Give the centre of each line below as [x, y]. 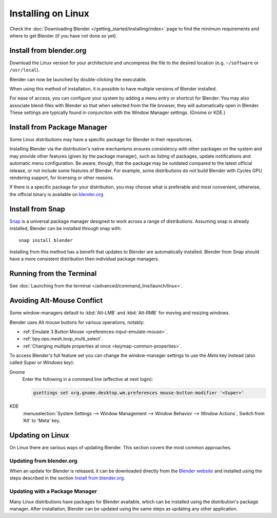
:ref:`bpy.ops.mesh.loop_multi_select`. [62, 339]
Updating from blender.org [43, 461]
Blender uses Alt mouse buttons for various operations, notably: [77, 322]
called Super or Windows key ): [42, 362]
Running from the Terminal [53, 274]
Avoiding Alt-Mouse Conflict [56, 301]
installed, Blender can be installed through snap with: [66, 228]
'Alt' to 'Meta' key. [42, 420]
